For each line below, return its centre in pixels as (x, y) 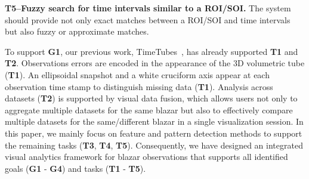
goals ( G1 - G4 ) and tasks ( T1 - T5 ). (75, 168)
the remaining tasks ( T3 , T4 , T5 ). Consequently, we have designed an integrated (154, 145)
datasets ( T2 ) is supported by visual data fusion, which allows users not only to (151, 98)
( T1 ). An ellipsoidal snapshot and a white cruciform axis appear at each (137, 74)
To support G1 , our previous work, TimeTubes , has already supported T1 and (152, 51)
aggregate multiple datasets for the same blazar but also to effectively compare (149, 109)
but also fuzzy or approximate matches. (77, 31)
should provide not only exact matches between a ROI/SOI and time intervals (148, 19)
